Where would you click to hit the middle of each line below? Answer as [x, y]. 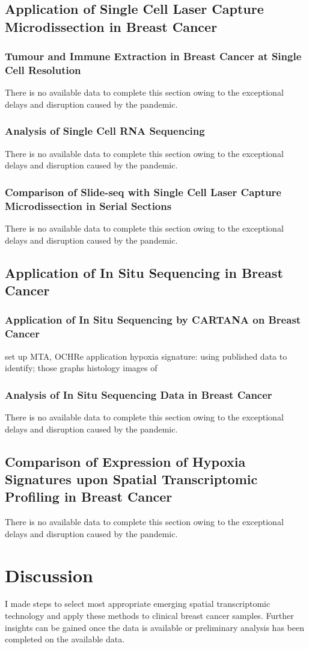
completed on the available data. [65, 639]
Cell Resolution [43, 70]
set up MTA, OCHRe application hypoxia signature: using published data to [146, 356]
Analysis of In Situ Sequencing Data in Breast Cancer [139, 394]
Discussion [49, 575]
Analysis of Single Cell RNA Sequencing [105, 131]
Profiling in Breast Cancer [89, 497]
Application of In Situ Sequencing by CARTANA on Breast [153, 320]
